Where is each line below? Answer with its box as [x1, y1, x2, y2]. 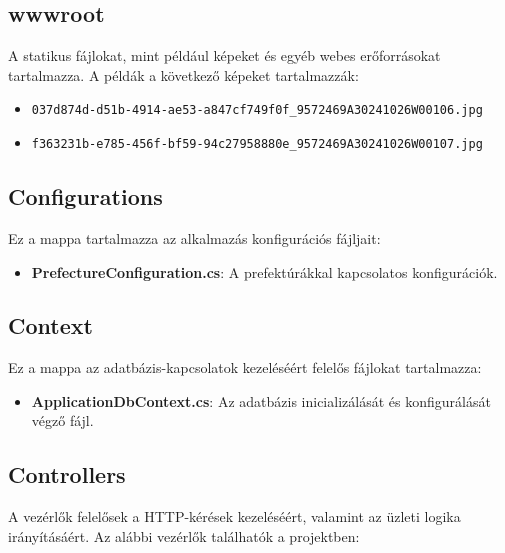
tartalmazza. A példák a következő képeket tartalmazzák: [8, 64, 359, 85]
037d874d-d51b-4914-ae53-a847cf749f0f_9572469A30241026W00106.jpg [31, 103, 483, 118]
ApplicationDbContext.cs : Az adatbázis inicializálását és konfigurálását [31, 390, 491, 411]
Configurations [8, 181, 163, 212]
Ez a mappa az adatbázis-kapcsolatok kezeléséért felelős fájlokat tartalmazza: [8, 357, 482, 378]
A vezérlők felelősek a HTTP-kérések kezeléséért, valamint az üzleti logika [8, 506, 461, 527]
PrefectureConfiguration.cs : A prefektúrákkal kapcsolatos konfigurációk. [31, 261, 498, 282]
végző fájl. [31, 410, 94, 431]
